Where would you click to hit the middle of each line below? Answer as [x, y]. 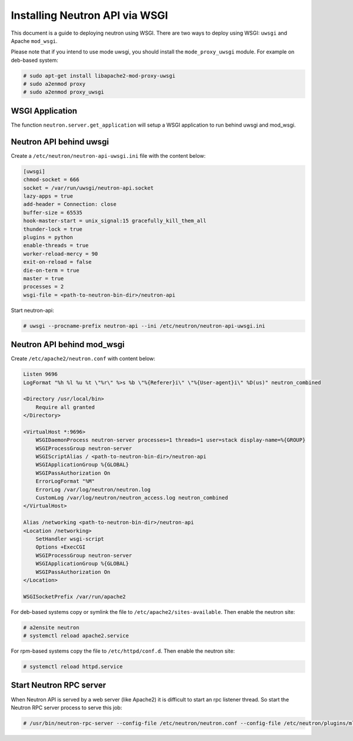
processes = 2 [44, 287]
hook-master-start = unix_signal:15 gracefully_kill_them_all [115, 221]
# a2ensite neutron [51, 627]
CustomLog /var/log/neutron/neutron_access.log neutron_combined [132, 498]
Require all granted [65, 407]
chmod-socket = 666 [51, 180]
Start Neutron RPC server [58, 685]
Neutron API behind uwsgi [60, 142]
